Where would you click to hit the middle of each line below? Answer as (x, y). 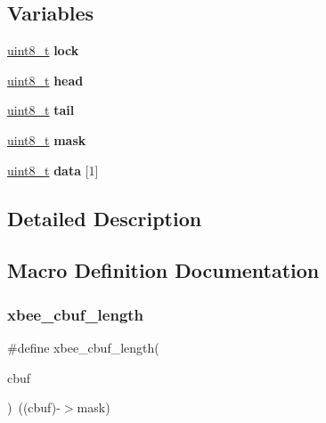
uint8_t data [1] (53, 170)
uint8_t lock (43, 50)
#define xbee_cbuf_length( (83, 347)
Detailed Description (105, 218)
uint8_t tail (41, 110)
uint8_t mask (47, 139)
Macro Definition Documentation (163, 270)
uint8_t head (45, 80)
